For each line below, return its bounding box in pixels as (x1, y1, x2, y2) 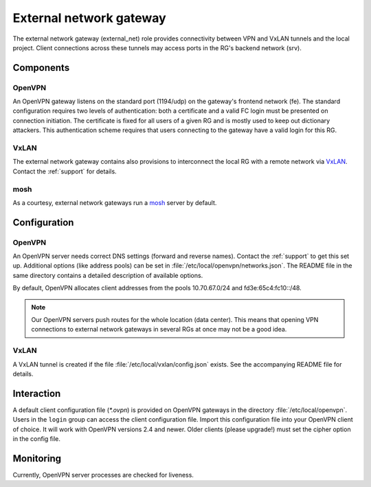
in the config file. (12, 435, 61, 443)
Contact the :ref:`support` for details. (12, 167, 117, 175)
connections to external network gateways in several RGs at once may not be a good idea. (31, 325, 287, 334)
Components (12, 62, 70, 74)
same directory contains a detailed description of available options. (12, 271, 203, 279)
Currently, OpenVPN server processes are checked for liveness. (12, 470, 194, 479)
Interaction (12, 387, 61, 399)
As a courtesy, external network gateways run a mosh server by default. (12, 198, 217, 206)
